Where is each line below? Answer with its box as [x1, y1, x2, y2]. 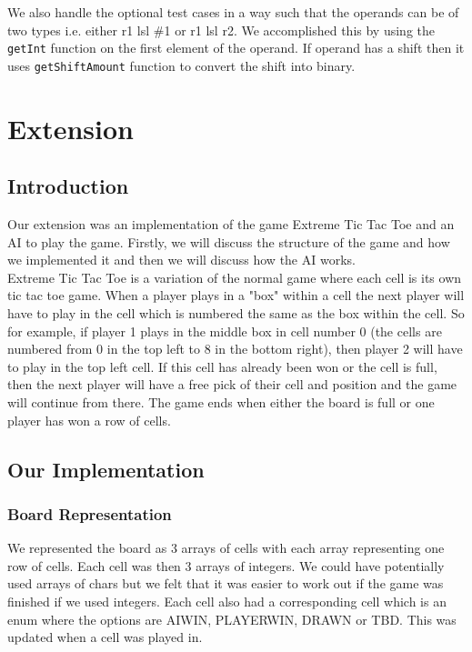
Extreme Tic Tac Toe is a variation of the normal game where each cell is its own [7, 267, 462, 286]
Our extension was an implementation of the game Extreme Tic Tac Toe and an [7, 215, 455, 234]
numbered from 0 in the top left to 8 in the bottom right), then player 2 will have [7, 339, 463, 358]
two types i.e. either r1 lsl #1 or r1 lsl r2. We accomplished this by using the [7, 20, 436, 39]
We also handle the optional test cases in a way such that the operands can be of [7, 3, 459, 21]
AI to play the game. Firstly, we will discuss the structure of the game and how [7, 232, 450, 251]
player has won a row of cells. [7, 410, 171, 429]
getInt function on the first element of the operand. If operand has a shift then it [7, 38, 465, 57]
